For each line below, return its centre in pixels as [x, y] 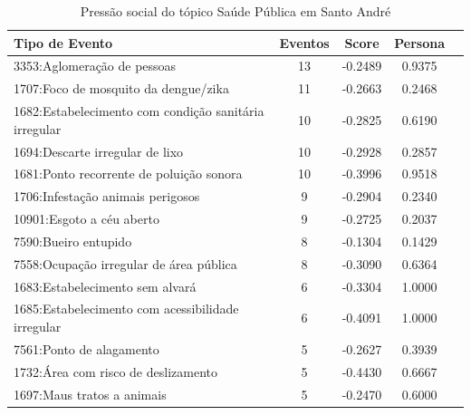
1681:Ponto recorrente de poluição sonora [128, 174]
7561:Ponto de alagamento [87, 348]
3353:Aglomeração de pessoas [95, 66]
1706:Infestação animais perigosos [107, 196]
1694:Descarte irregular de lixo [99, 151]
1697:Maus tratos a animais [90, 394]
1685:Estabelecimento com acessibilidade [126, 309]
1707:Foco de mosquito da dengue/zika [121, 88]
